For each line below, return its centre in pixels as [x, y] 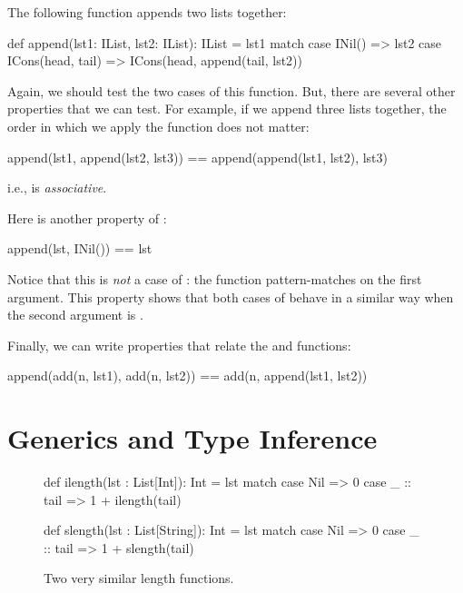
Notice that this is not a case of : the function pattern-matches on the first [215, 278]
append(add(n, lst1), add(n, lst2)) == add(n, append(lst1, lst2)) [187, 376]
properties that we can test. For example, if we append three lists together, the [227, 109]
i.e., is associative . [57, 188]
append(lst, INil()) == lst [80, 248]
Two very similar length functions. [139, 578]
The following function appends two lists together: [147, 12]
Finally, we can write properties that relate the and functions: [179, 345]
